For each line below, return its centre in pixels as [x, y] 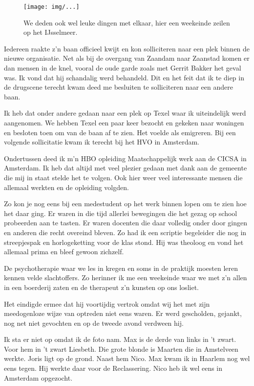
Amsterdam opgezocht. [38, 377]
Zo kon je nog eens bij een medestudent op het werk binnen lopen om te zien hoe [125, 204]
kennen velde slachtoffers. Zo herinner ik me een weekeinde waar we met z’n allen [126, 277]
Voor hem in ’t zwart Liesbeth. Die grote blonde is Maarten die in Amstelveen [121, 349]
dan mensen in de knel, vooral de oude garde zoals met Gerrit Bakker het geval [123, 68]
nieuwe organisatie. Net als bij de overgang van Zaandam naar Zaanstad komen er [127, 58]
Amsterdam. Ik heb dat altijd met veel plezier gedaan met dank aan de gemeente [126, 168]
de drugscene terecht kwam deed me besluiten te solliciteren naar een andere [118, 87]
